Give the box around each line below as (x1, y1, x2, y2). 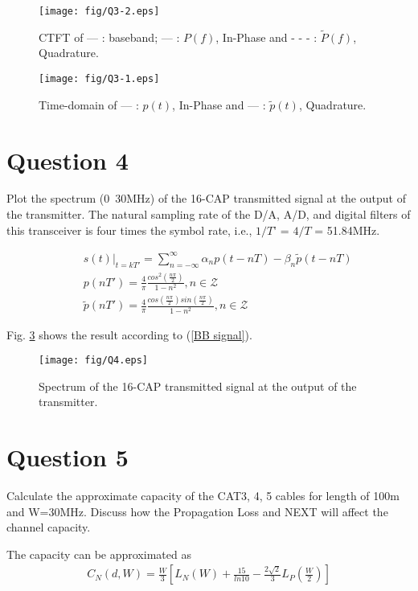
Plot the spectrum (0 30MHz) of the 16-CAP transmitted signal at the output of (6, 190, 406, 207)
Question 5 (6, 441, 129, 474)
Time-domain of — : (39, 96, 139, 113)
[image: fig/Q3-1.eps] (39, 73, 160, 85)
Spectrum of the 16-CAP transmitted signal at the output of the (39, 377, 357, 394)
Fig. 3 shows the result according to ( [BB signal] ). (6, 326, 252, 343)
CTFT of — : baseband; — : (39, 28, 180, 45)
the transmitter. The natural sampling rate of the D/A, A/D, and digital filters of (6, 206, 411, 223)
